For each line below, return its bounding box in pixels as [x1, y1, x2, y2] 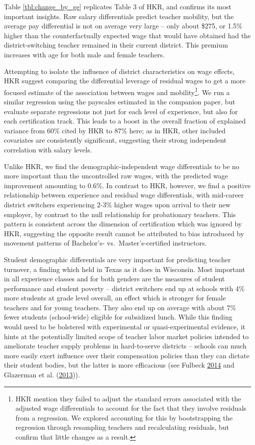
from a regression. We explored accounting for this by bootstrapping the [15, 412, 233, 422]
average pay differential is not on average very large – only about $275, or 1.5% [4, 21, 243, 31]
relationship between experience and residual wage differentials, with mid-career [4, 190, 244, 200]
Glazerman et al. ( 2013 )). [4, 370, 80, 380]
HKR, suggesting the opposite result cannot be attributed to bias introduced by [4, 228, 244, 238]
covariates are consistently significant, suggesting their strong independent [4, 135, 227, 145]
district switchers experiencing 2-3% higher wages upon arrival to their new [4, 199, 230, 209]
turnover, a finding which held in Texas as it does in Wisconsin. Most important [4, 264, 245, 274]
